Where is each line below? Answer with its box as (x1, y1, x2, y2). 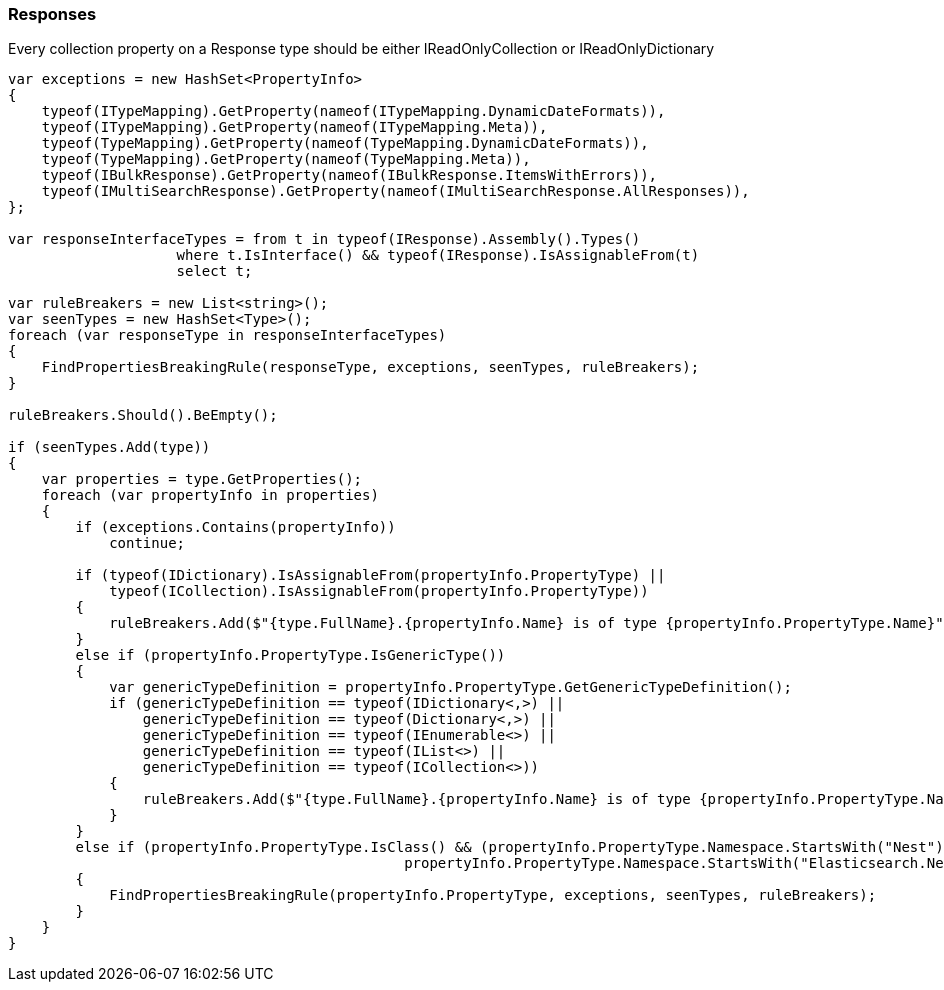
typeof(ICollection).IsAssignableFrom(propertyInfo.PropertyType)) (109, 583, 649, 600)
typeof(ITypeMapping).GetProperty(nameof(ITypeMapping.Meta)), (41, 119, 548, 136)
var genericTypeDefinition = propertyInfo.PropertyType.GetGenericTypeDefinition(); (109, 679, 792, 696)
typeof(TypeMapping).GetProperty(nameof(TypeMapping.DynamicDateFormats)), (41, 135, 649, 152)
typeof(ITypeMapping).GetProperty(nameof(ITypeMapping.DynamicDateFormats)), (41, 103, 666, 120)
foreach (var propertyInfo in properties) (41, 487, 379, 504)
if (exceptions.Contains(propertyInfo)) (75, 519, 396, 536)
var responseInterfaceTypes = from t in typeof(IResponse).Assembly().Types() (8, 231, 641, 248)
